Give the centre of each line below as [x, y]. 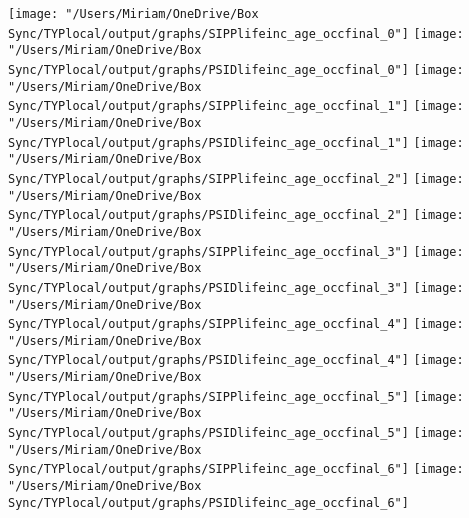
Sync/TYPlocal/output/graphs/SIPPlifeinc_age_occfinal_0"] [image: [236, 33]
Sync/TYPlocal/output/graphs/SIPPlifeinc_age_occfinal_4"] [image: [236, 324]
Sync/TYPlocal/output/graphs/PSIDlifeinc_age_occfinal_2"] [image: [236, 215]
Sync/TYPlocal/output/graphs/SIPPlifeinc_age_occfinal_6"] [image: [236, 469]
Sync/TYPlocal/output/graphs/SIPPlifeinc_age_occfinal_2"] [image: [236, 178]
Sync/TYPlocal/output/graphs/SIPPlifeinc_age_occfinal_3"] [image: [236, 251]
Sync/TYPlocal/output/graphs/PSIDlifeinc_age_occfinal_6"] [208, 502]
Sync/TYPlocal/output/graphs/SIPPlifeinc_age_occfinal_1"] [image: [236, 106]
